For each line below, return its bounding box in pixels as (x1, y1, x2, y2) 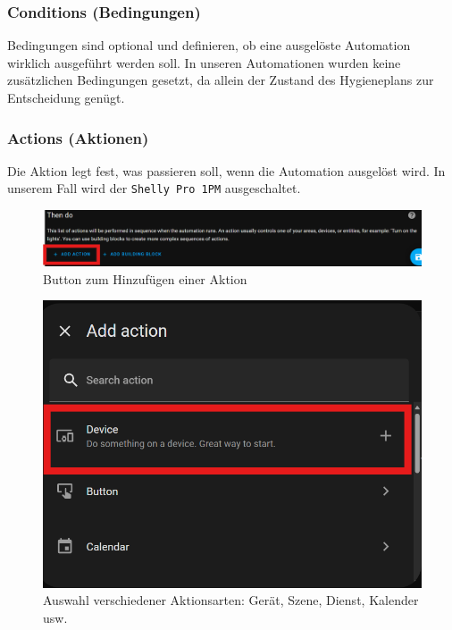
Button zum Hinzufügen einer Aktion (43, 269, 247, 288)
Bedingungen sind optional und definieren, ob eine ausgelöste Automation (7, 36, 411, 55)
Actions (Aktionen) (7, 126, 149, 148)
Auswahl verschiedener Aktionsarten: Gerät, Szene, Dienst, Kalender (43, 591, 419, 609)
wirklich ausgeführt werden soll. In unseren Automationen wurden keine (7, 53, 401, 71)
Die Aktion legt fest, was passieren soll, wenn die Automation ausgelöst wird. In (7, 161, 446, 180)
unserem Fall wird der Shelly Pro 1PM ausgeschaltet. (7, 179, 301, 197)
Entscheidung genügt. (7, 88, 125, 106)
